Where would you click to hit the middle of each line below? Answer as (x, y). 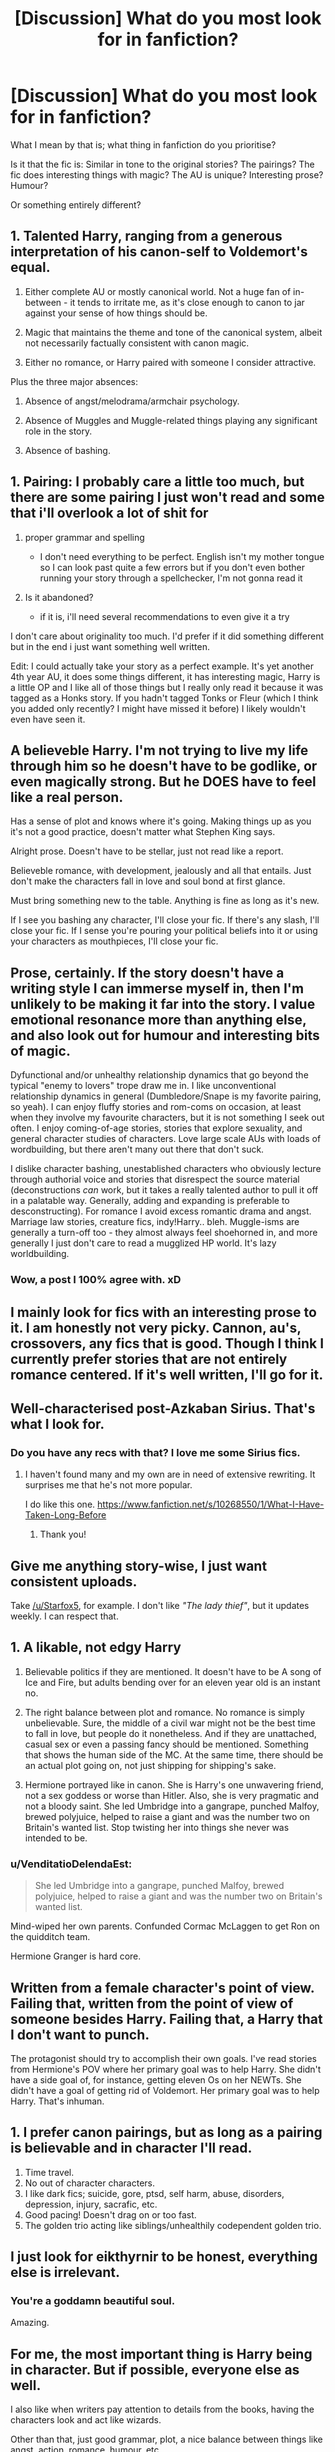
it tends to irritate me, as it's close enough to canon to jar (187, 302)
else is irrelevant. (65, 2272)
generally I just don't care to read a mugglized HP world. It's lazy (143, 1243)
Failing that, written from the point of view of (152, 2003)
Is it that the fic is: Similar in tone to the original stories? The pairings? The (162, 164)
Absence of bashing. (67, 450)
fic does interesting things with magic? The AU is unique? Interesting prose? (167, 174)
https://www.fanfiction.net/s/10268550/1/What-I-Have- (211, 1504)
